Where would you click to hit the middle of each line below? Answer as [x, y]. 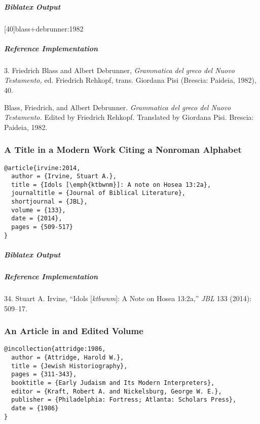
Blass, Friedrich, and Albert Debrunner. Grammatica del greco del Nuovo [118, 107]
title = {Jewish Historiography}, [69, 366]
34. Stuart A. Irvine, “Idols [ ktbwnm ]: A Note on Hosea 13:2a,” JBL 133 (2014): [128, 298]
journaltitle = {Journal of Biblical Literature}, [98, 193]
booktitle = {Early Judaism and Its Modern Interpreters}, [113, 383]
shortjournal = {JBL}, [49, 202]
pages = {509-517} [42, 227]
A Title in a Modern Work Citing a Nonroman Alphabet [123, 150]
